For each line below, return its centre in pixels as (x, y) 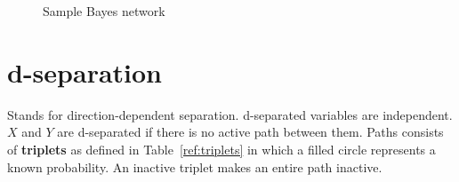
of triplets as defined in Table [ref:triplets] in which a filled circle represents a (221, 149)
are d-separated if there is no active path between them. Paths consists (250, 132)
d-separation (85, 71)
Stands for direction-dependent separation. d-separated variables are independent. (230, 114)
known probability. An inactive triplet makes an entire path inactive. (195, 166)
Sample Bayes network (104, 11)
